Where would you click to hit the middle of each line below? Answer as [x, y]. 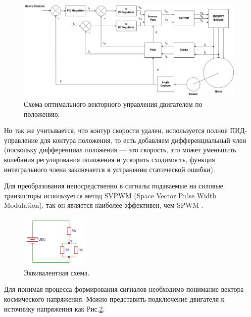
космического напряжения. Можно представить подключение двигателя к [114, 299]
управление [21, 140]
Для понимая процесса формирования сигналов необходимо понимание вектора [124, 289]
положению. [42, 113]
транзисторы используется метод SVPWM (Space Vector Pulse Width [110, 195]
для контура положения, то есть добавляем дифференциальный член [143, 140]
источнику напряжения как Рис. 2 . [54, 308]
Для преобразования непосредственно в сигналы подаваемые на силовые [114, 186]
